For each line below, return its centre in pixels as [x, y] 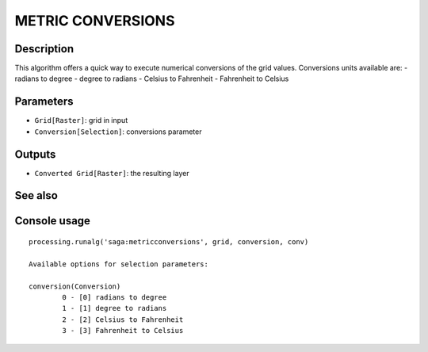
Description [44, 49]
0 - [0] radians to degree [115, 298]
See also [36, 195]
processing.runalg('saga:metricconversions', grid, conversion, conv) [169, 242]
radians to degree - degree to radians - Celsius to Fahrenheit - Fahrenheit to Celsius [152, 78]
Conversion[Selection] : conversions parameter [118, 132]
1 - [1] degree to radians [115, 308]
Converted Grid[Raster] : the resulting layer [112, 173]
